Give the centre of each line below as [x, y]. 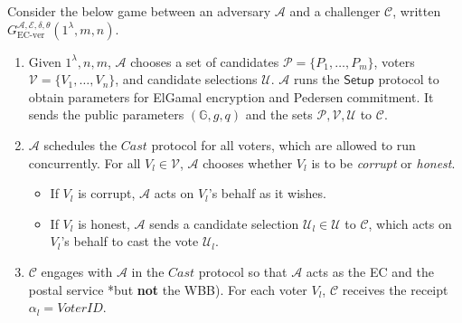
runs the [316, 79]
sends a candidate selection [224, 223]
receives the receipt [395, 289]
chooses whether [248, 162]
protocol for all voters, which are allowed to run [283, 144]
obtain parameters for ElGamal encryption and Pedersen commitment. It [231, 96]
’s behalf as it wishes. [267, 193]
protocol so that [243, 271]
